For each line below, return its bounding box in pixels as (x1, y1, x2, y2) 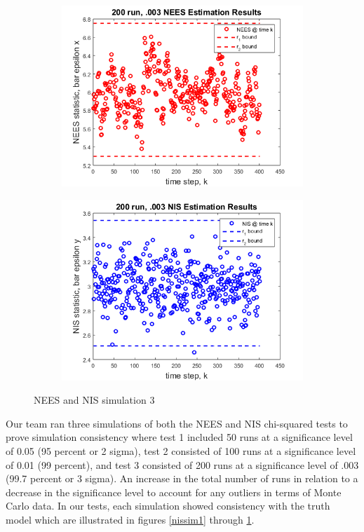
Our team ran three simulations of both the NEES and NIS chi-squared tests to (6, 416, 348, 430)
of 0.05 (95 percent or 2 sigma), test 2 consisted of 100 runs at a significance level (6, 443, 356, 458)
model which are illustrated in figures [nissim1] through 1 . (6, 512, 255, 526)
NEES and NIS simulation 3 (34, 393, 155, 407)
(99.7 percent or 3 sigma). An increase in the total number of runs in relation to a (6, 471, 358, 486)
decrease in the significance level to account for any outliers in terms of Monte (6, 484, 342, 499)
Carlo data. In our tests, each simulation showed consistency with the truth (6, 498, 330, 513)
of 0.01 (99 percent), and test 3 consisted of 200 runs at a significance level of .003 (6, 457, 359, 472)
